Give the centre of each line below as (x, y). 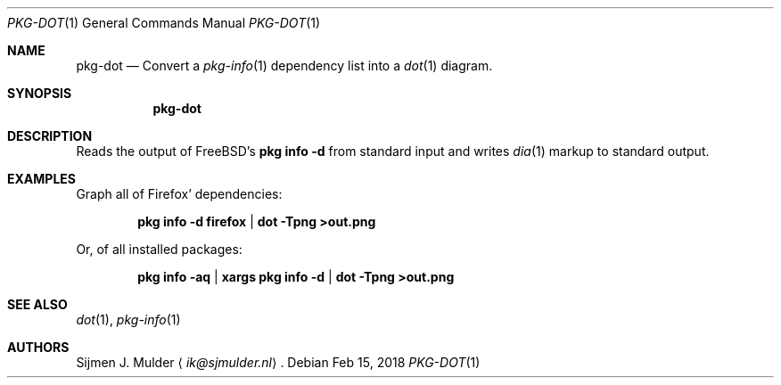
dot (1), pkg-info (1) (128, 319)
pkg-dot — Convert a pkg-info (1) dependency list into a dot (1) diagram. (284, 66)
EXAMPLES (41, 179)
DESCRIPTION (50, 136)
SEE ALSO (37, 304)
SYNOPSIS (40, 93)
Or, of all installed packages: (159, 249)
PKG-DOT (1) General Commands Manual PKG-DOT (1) (164, 23)
